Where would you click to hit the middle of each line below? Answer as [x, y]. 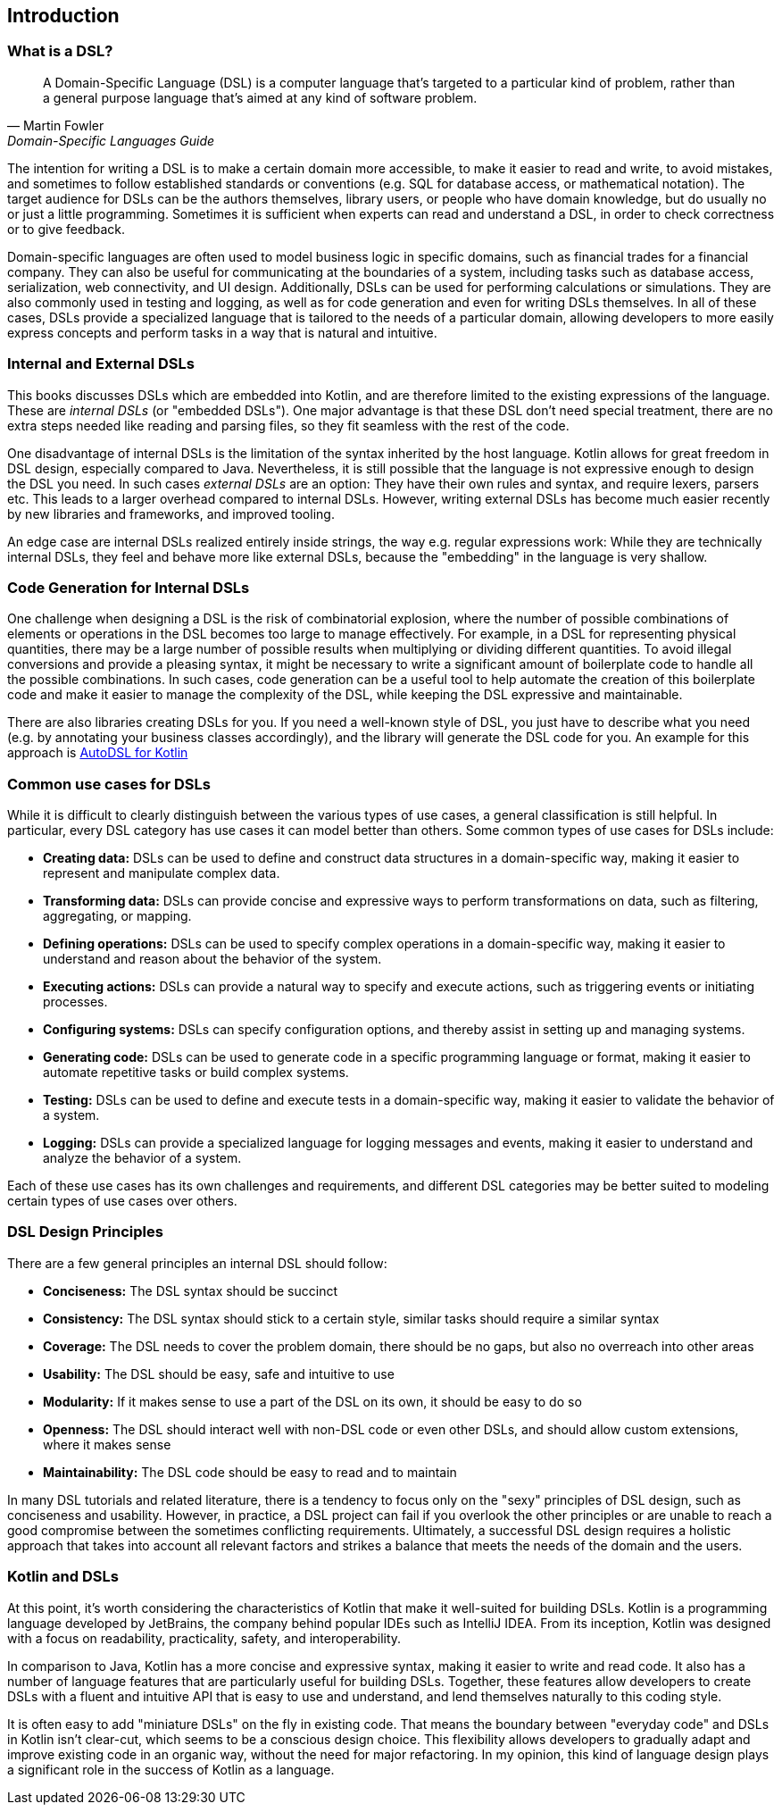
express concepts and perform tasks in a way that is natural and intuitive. [222, 332]
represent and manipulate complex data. [162, 873]
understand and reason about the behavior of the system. [212, 959]
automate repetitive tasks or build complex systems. [196, 1073]
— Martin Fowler [56, 125]
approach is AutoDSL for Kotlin [98, 753]
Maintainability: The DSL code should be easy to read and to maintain [250, 1472]
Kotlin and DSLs [63, 1577]
